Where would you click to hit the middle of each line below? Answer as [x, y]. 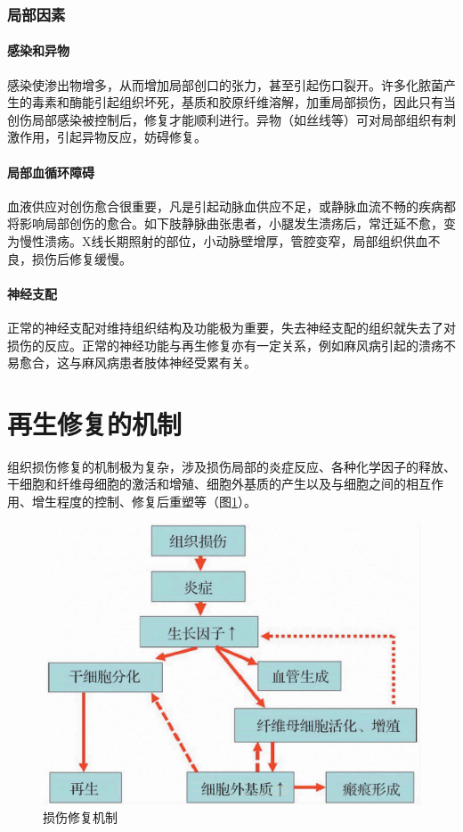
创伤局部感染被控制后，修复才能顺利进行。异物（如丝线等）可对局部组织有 [225, 119]
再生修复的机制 [95, 423]
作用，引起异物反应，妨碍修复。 [113, 137]
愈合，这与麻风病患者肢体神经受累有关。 [138, 362]
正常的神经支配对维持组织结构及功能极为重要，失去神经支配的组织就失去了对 [231, 327]
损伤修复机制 [80, 816]
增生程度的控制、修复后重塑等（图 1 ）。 [144, 502]
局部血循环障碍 [51, 172]
